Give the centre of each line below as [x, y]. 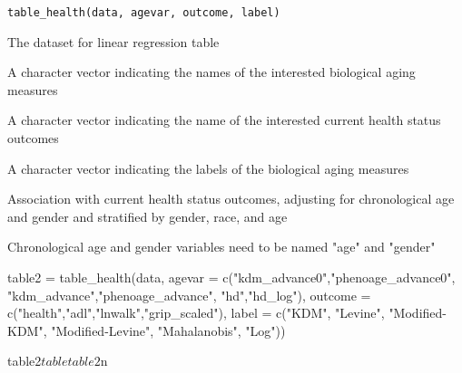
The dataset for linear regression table [113, 41]
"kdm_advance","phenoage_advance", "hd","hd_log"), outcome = [189, 295]
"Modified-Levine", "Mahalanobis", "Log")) [168, 330]
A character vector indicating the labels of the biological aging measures [208, 168]
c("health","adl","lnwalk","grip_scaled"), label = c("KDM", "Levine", [196, 313]
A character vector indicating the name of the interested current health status [224, 120]
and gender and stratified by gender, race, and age [147, 216]
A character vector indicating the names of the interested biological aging [211, 72]
